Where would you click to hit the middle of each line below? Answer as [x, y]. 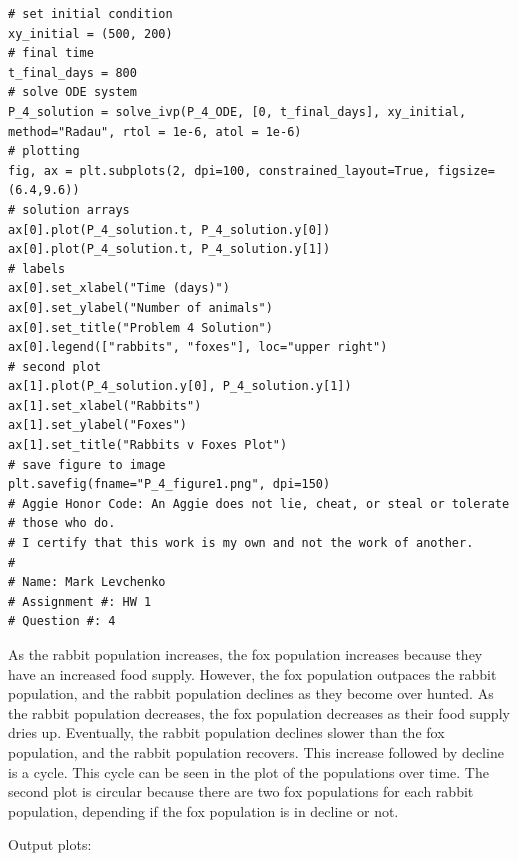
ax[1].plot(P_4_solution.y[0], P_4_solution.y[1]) [180, 386]
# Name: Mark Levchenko [87, 582]
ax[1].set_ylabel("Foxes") [97, 425]
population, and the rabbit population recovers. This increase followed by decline [256, 751]
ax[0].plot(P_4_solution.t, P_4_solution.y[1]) [169, 249]
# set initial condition [90, 14]
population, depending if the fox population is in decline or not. [203, 810]
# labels [37, 268]
